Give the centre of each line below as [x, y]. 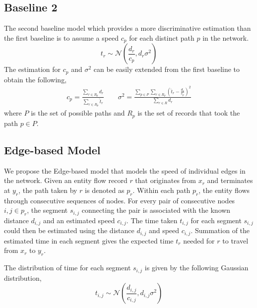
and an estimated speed [79, 220]
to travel [235, 240]
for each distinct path [162, 37]
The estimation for [32, 69]
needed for [199, 240]
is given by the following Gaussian [196, 268]
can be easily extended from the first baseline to [167, 69]
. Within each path [161, 190]
